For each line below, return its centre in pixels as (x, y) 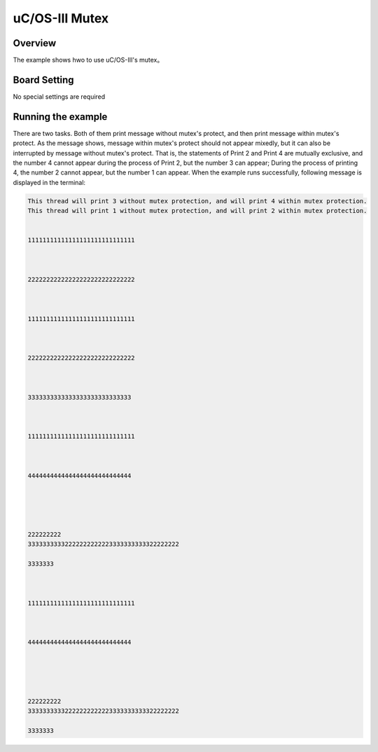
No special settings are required (59, 96)
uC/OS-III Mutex (61, 18)
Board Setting (43, 80)
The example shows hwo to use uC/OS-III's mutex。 (88, 60)
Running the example (60, 117)
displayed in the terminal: (49, 182)
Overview (35, 43)
